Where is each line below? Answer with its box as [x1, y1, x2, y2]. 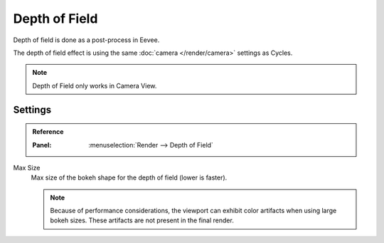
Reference [32, 128, 64, 136]
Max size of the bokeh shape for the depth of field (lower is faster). [31, 173, 228, 182]
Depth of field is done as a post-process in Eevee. [13, 36, 160, 44]
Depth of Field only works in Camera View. [32, 81, 157, 90]
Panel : [32, 140, 52, 149]
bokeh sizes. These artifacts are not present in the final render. [50, 216, 234, 224]
